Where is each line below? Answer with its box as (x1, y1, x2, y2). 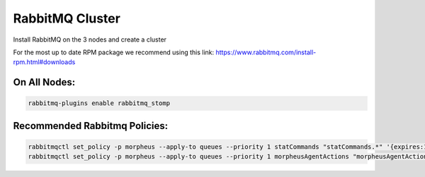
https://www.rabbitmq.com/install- (215, 48, 317, 56)
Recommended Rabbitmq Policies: (13, 120, 169, 132)
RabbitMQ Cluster (13, 11, 120, 26)
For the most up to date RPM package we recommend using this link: (13, 48, 215, 56)
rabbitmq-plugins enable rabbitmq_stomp (28, 99, 170, 107)
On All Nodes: (13, 76, 76, 88)
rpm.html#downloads (13, 58, 76, 66)
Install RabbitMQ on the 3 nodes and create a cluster (13, 35, 166, 44)
